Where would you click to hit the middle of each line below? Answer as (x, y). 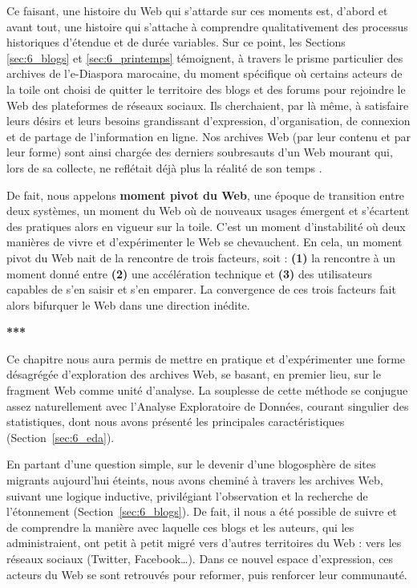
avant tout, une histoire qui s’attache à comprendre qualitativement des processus (207, 26)
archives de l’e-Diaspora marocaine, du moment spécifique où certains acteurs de (204, 73)
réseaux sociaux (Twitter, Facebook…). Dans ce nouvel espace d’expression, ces (200, 558)
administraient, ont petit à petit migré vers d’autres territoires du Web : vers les (204, 543)
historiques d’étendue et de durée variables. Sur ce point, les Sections (176, 42)
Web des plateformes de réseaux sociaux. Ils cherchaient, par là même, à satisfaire (208, 105)
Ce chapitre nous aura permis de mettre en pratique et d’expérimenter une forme (206, 358)
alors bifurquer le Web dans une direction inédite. (128, 304)
